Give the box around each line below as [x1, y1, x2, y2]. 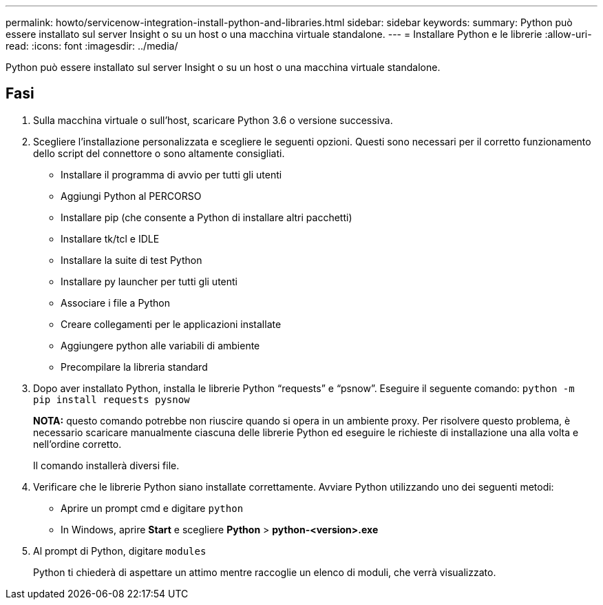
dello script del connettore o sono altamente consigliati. [33, 147, 285, 159]
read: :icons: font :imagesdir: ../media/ [6, 40, 178, 52]
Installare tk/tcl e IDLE [61, 232, 160, 245]
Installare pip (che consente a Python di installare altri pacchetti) [61, 211, 352, 223]
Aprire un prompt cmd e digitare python [61, 502, 244, 514]
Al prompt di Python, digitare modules [33, 544, 207, 557]
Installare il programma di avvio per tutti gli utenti [61, 168, 282, 181]
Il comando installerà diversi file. [33, 459, 180, 471]
